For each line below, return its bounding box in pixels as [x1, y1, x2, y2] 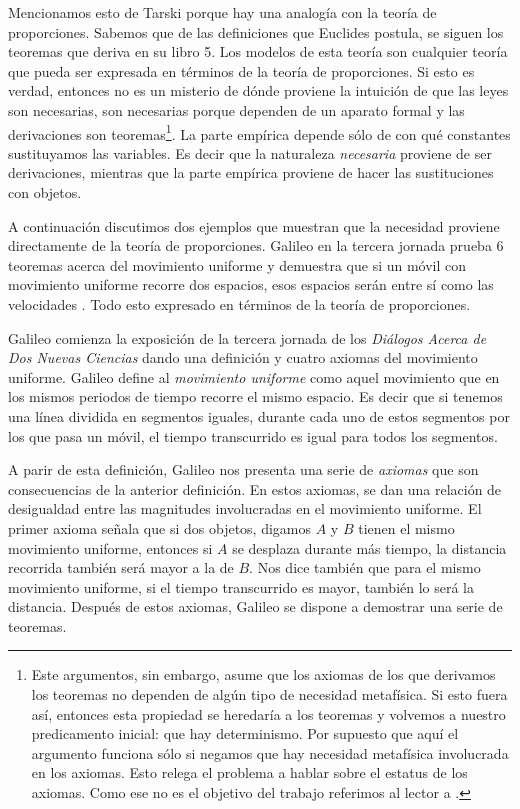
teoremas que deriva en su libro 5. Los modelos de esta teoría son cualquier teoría [8, 41, 508, 62]
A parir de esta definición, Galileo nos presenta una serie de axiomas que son [8, 459, 479, 480]
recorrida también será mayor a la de [8, 557, 234, 578]
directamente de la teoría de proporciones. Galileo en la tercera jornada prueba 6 [8, 235, 504, 256]
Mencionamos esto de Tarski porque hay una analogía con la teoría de [8, 2, 437, 22]
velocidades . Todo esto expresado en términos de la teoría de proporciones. [8, 293, 471, 314]
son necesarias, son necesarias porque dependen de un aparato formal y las [8, 99, 465, 120]
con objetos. [8, 182, 82, 202]
